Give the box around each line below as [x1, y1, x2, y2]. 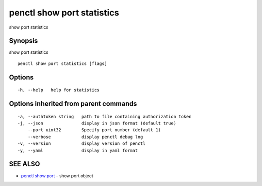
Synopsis [9, 37, 38, 45]
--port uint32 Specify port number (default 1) [27, 127, 161, 133]
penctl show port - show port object [21, 172, 93, 179]
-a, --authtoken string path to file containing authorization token [17, 114, 192, 119]
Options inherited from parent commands [9, 100, 137, 108]
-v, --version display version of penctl [17, 141, 146, 146]
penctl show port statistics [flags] [17, 61, 108, 66]
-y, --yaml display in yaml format [17, 148, 138, 153]
